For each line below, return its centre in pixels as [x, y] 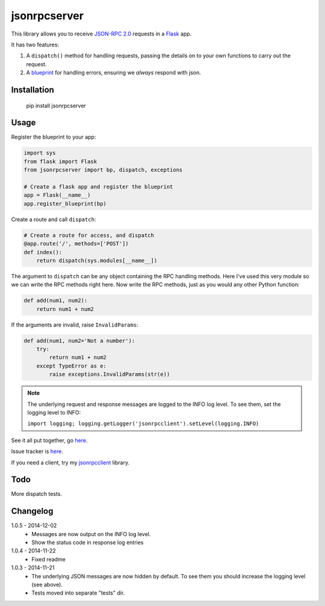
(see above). [47, 585]
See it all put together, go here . [49, 440]
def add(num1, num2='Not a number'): [79, 341]
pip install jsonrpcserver [56, 105]
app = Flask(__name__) [57, 195]
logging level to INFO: [54, 412]
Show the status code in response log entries [88, 543]
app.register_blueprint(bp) [65, 204]
